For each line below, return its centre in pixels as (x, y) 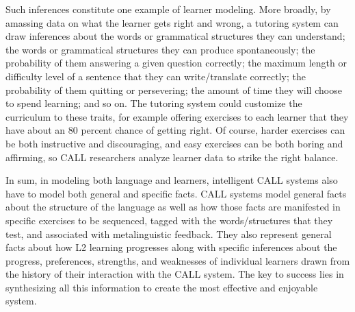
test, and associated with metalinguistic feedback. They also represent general (169, 233)
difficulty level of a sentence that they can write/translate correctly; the (156, 76)
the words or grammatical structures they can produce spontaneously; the (160, 49)
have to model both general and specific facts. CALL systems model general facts (176, 193)
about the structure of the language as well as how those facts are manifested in (173, 207)
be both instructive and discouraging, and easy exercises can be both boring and (174, 143)
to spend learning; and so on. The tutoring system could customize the (154, 103)
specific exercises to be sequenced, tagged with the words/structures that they (169, 220)
